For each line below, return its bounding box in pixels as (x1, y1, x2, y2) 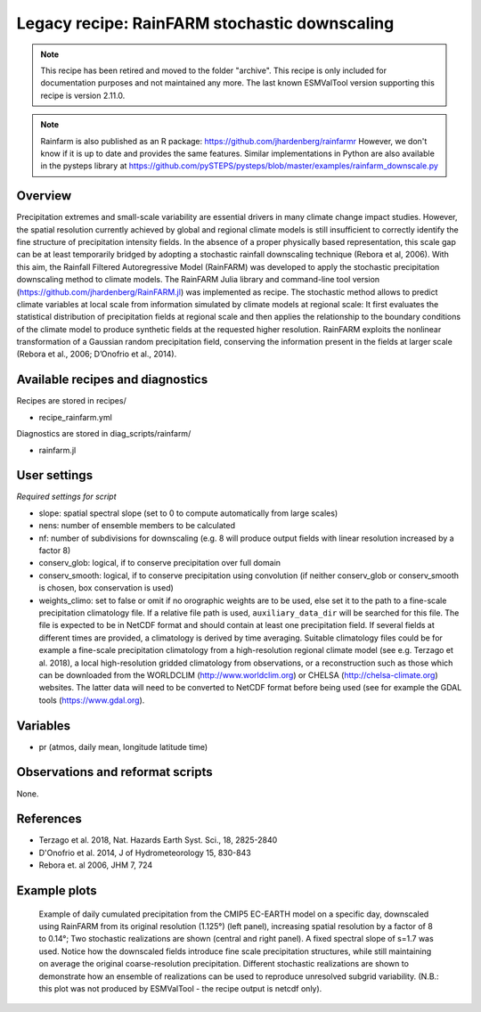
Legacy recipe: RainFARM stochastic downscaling (16, 13, 395, 33)
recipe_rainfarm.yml (38, 412, 113, 422)
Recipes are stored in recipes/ (16, 396, 126, 406)
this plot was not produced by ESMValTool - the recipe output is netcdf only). (38, 983, 322, 993)
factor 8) (38, 545, 71, 556)
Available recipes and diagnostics (16, 372, 208, 388)
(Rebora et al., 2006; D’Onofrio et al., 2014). (16, 348, 177, 360)
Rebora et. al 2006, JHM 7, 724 (38, 860, 153, 870)
